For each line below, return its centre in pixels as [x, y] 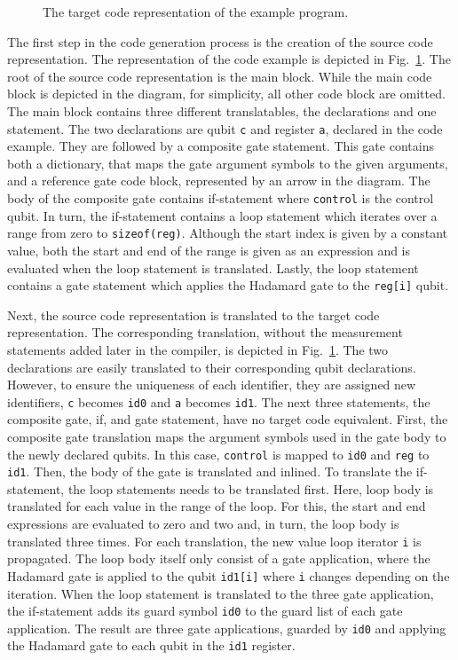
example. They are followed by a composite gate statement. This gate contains [221, 146]
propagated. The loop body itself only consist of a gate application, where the [219, 558]
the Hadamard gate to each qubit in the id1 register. [151, 645]
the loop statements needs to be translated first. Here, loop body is [251, 488]
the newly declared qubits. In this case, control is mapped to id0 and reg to [218, 454]
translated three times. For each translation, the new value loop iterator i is [214, 541]
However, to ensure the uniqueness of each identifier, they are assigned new [212, 385]
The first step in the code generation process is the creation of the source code [220, 41]
